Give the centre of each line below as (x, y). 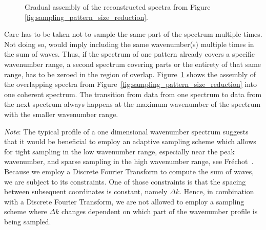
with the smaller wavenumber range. (61, 114)
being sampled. (28, 221)
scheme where (26, 211)
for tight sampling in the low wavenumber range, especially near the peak (119, 151)
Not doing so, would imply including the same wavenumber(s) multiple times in (129, 44)
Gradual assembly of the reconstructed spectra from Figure (118, 7)
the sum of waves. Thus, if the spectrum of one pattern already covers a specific (130, 54)
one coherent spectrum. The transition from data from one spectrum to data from (133, 94)
